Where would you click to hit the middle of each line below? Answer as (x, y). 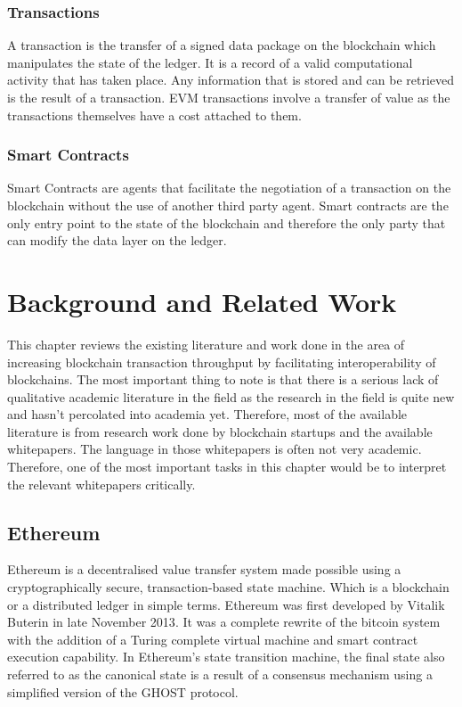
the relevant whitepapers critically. (101, 484)
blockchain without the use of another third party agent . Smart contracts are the (228, 205)
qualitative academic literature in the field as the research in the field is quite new (231, 396)
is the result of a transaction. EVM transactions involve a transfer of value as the (229, 97)
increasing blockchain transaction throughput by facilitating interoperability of (222, 362)
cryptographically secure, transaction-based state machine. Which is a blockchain (228, 587)
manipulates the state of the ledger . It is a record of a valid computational (210, 62)
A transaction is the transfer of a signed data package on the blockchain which (222, 45)
